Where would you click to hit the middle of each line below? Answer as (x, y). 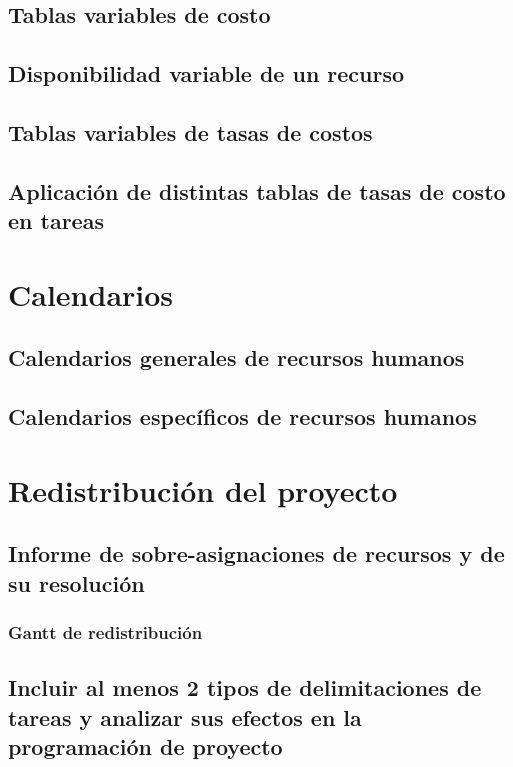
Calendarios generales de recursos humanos (236, 357)
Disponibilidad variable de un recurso (206, 73)
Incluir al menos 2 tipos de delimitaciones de (245, 687)
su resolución (76, 582)
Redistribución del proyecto (203, 489)
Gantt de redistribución (105, 631)
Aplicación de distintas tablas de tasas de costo (257, 190)
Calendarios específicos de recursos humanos (242, 416)
